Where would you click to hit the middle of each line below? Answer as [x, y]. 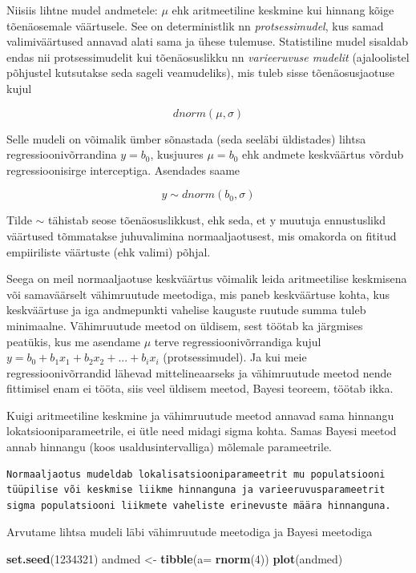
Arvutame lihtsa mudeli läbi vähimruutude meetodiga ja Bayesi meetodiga [190, 532]
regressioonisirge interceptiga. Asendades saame [123, 169]
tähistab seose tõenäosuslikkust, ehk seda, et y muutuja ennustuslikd [217, 220]
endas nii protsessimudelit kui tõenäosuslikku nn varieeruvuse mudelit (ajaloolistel [208, 56]
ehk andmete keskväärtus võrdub [323, 154]
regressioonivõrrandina [62, 154]
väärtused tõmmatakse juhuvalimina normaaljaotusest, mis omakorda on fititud [202, 235]
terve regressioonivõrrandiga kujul [238, 341]
